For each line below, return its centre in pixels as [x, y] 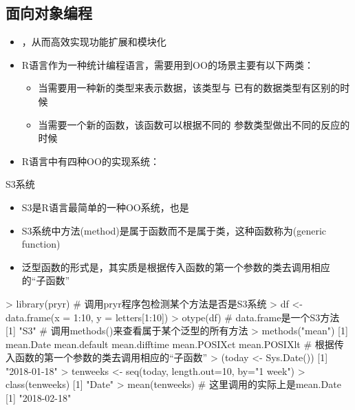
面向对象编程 [49, 13]
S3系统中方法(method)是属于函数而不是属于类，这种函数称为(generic [174, 230]
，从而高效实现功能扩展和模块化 [94, 42]
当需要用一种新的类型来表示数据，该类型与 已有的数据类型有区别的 [189, 88]
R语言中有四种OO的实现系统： [90, 161]
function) [41, 244]
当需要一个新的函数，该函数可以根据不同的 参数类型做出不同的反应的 [194, 124]
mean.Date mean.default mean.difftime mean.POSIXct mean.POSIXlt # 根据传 [175, 344]
